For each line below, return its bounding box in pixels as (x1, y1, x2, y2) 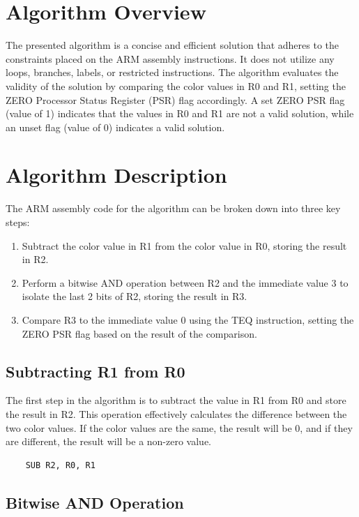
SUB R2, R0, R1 (25, 460, 96, 470)
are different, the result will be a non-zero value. (6, 434, 211, 449)
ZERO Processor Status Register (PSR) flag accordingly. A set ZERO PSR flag (6, 92, 345, 107)
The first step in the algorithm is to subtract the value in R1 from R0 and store (6, 393, 346, 407)
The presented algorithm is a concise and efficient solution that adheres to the (6, 38, 339, 52)
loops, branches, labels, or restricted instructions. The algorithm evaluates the (6, 65, 339, 80)
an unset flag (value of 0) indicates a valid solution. (6, 119, 225, 134)
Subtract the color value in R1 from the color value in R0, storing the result (22, 238, 347, 253)
